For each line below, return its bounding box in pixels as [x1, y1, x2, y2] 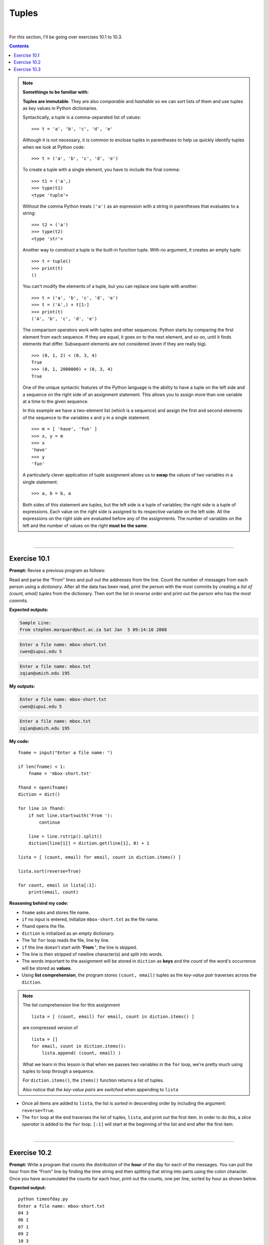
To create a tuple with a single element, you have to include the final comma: [22, 167, 180, 173]
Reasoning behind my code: [9, 900, 68, 906]
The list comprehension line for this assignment [22, 1002, 120, 1008]
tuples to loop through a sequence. [22, 1068, 95, 1074]
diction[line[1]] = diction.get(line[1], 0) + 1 [28, 841, 149, 846]
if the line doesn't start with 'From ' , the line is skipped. [21, 944, 137, 950]
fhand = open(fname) [18, 785, 68, 790]
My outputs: [9, 683, 35, 689]
